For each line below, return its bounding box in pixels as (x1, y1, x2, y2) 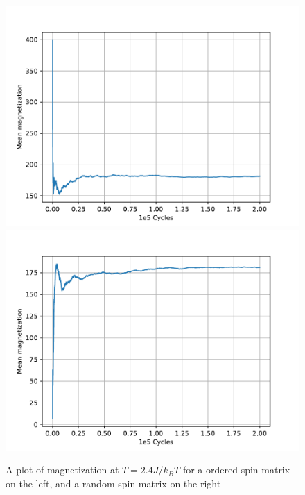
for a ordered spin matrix (182, 462, 290, 477)
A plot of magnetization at (6, 462, 119, 477)
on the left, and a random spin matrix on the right (6, 476, 221, 490)
